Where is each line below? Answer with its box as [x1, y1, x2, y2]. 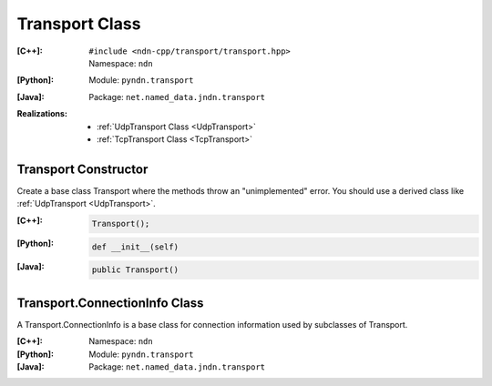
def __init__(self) [91, 241, 179, 252]
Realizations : [16, 108, 68, 119]
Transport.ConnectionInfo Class [16, 295, 204, 310]
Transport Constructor [16, 161, 149, 177]
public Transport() [91, 265, 179, 275]
